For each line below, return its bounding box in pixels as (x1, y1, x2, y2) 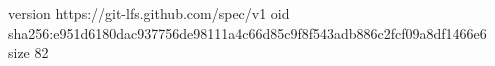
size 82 (8, 42, 49, 63)
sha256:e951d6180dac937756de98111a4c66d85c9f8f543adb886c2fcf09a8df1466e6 (8, 22, 487, 43)
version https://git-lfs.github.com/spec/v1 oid (8, 3, 290, 23)
